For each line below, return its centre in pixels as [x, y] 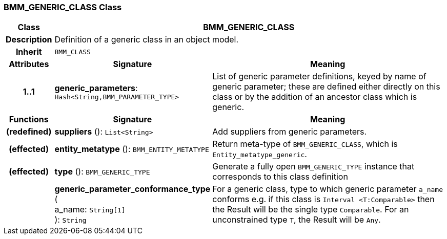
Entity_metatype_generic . [260, 154]
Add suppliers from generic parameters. [290, 132]
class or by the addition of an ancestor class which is [315, 97]
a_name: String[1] [90, 210]
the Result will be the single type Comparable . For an [311, 210]
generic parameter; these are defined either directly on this [326, 87]
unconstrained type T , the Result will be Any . [297, 220]
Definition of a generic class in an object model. [147, 40]
